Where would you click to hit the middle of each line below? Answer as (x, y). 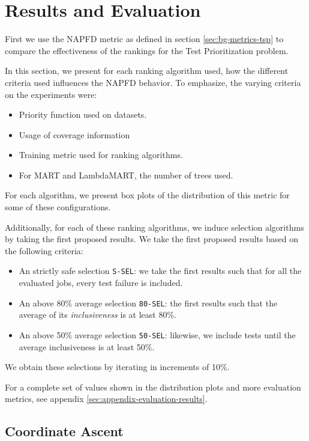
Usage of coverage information (74, 134)
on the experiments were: (51, 94)
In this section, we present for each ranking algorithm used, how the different (147, 71)
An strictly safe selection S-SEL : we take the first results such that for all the (160, 271)
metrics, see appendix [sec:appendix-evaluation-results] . (106, 399)
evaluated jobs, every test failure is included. (101, 283)
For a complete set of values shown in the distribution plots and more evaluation (153, 387)
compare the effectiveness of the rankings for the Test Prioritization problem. (147, 50)
